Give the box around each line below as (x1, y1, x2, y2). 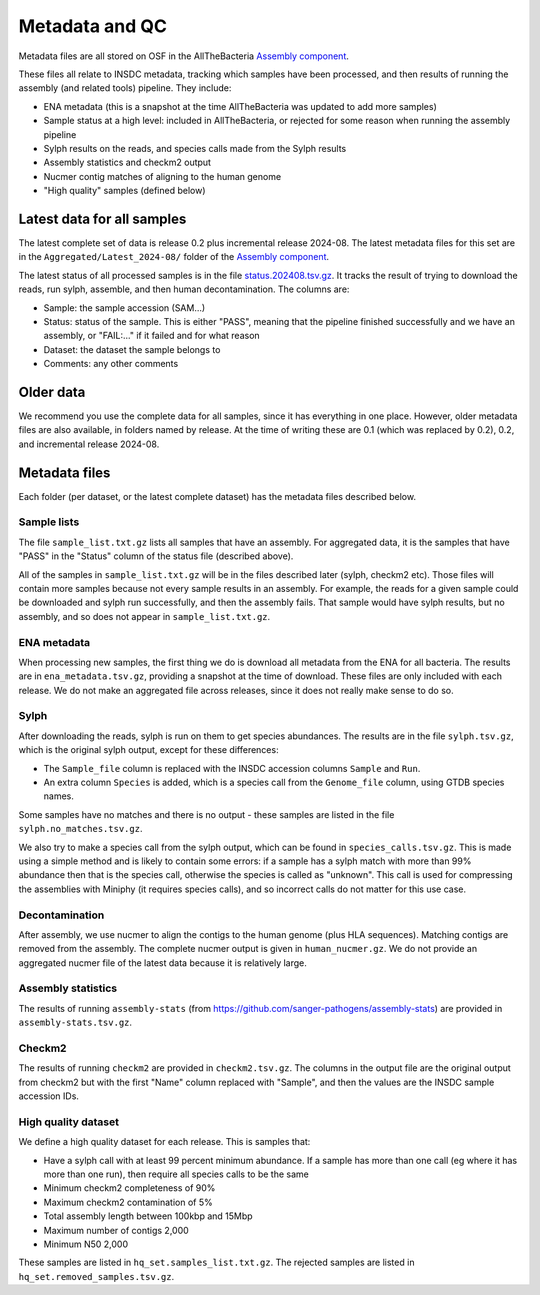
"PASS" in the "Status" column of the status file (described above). (18, 550, 294, 562)
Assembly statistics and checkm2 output (43, 156, 212, 169)
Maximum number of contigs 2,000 (43, 1224, 189, 1236)
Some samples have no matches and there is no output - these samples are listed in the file (18, 808, 395, 820)
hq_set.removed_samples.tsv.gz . (18, 1270, 175, 1282)
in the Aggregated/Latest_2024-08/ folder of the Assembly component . (18, 251, 330, 263)
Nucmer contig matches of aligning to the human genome (43, 170, 282, 182)
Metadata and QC (18, 15, 168, 37)
